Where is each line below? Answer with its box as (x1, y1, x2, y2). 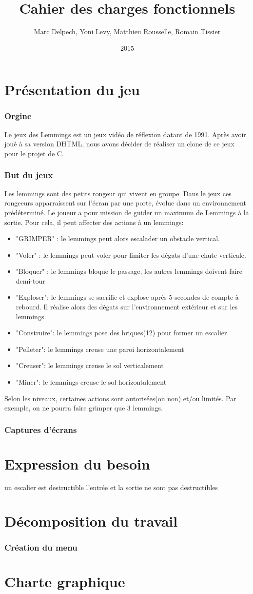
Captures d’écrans (4, 423, 77, 435)
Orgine (4, 110, 32, 122)
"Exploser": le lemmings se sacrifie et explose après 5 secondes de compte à (16, 292, 239, 302)
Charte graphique (4, 571, 125, 591)
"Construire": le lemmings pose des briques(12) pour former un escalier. (16, 328, 229, 338)
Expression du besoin (4, 453, 150, 473)
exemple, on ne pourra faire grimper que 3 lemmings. (4, 403, 163, 413)
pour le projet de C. (4, 148, 64, 158)
